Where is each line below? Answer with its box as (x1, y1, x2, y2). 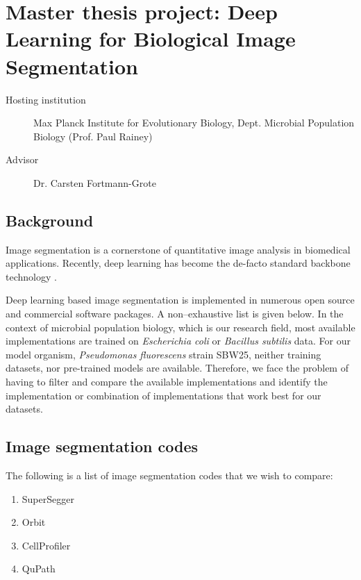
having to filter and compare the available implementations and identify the (6, 374, 328, 389)
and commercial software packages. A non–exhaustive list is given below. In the (6, 306, 344, 321)
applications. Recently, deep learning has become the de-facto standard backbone (6, 256, 351, 270)
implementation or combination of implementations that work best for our (6, 388, 321, 402)
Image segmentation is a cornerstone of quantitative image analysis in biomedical (6, 242, 351, 256)
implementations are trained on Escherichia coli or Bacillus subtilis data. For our (6, 333, 351, 348)
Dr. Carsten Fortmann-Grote (33, 175, 156, 190)
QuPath (22, 561, 56, 576)
